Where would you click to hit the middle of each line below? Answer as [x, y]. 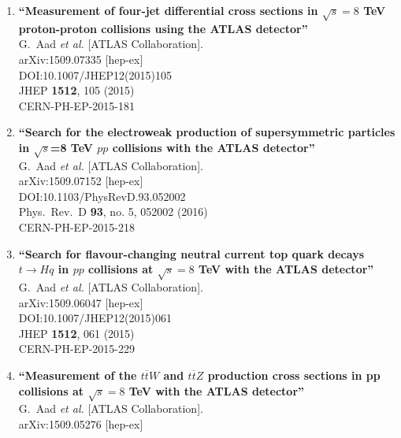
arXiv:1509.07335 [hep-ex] [81, 59]
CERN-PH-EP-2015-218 [76, 227]
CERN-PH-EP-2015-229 [76, 349]
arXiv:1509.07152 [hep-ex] [81, 181]
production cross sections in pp [294, 375]
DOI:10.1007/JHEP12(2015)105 [95, 74]
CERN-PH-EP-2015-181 [76, 105]
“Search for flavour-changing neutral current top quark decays [191, 253]
